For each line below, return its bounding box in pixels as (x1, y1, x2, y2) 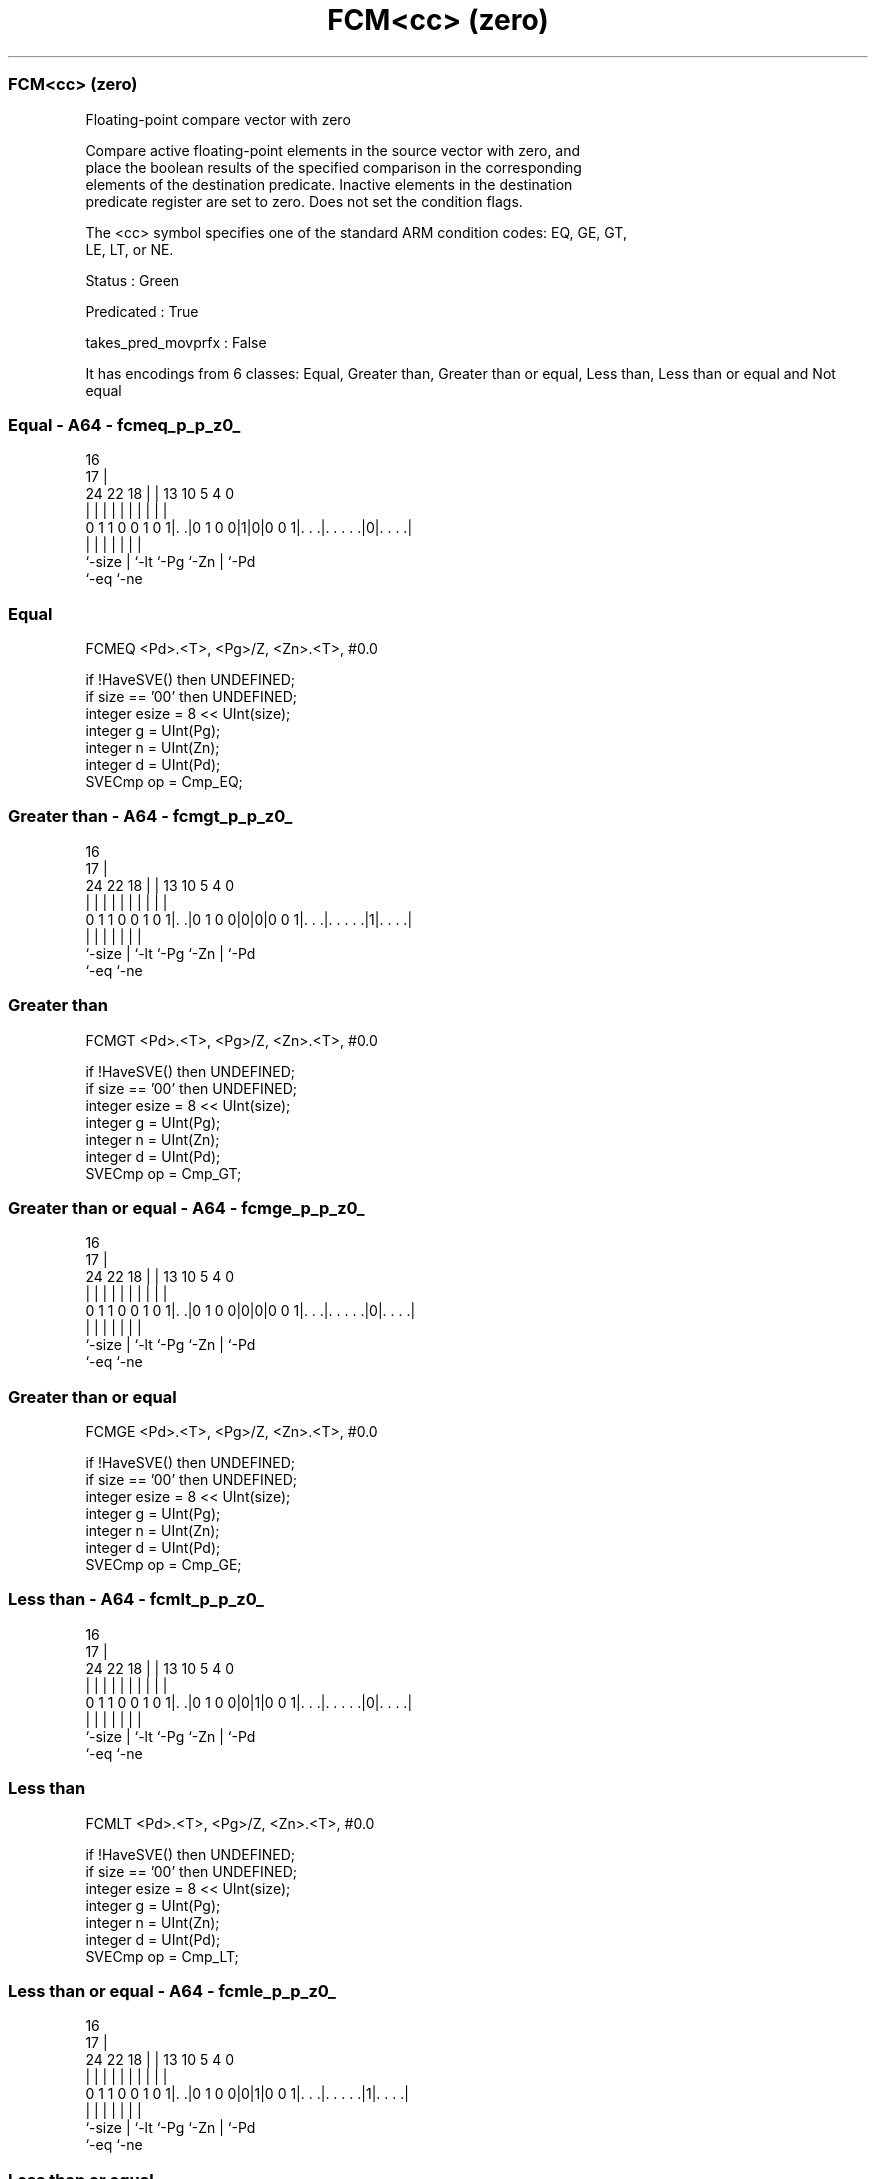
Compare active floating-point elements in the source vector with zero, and (85, 141, 581, 159)
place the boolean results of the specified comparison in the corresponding (85, 158, 582, 176)
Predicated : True (85, 302, 199, 320)
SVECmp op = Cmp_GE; (85, 1556, 242, 1573)
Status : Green (85, 271, 180, 289)
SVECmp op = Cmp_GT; (85, 1164, 242, 1182)
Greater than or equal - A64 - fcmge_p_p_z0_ (8, 1197, 365, 1218)
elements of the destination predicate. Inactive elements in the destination (85, 175, 573, 193)
